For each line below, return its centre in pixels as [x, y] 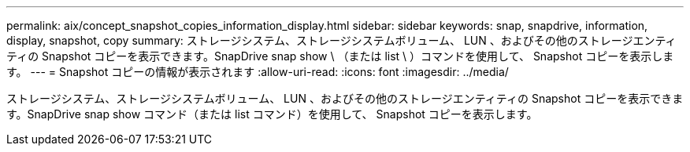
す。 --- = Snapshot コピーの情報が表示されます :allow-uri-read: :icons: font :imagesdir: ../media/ [258, 72]
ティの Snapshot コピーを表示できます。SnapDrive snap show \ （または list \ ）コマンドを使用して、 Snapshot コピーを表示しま [340, 56]
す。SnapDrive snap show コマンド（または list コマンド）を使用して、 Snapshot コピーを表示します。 [272, 114]
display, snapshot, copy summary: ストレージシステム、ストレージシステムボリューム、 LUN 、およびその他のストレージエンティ [341, 40]
